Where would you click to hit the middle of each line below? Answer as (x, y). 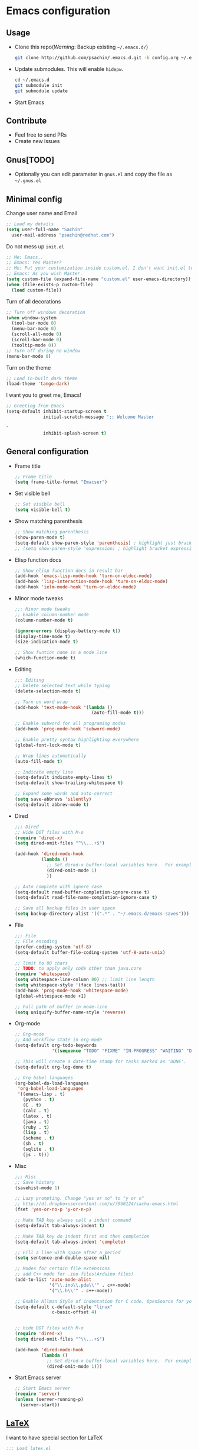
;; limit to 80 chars (41, 963)
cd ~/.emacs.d (32, 80)
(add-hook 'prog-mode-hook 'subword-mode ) (67, 729)
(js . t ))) (36, 1154)
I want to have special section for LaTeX (55, 1438)
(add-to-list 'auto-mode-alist (53, 1280)
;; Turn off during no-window (43, 351)
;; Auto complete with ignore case (58, 886)
